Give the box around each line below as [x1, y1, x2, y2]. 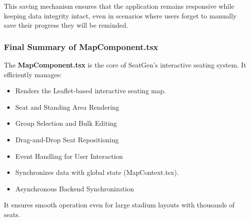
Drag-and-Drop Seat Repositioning [15, 134, 119, 144]
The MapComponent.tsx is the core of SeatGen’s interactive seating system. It [4, 60, 247, 69]
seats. [4, 209, 20, 219]
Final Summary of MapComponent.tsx [4, 40, 158, 52]
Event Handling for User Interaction [15, 151, 123, 161]
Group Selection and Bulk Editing [15, 118, 117, 128]
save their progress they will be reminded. [4, 20, 128, 30]
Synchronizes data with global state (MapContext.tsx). [15, 167, 179, 177]
